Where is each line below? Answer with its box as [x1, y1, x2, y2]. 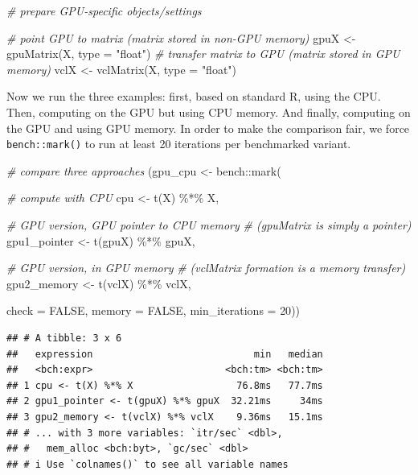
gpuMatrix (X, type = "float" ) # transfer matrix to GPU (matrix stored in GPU [6, 45, 400, 62]
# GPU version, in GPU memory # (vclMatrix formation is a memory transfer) [6, 259, 406, 276]
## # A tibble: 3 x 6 [6, 332, 122, 344]
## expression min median [6, 348, 323, 360]
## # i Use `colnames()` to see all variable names [6, 458, 289, 470]
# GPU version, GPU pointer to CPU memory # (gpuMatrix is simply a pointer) [6, 217, 412, 233]
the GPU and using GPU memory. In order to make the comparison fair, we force [6, 119, 410, 136]
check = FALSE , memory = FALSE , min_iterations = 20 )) [6, 302, 301, 319]
